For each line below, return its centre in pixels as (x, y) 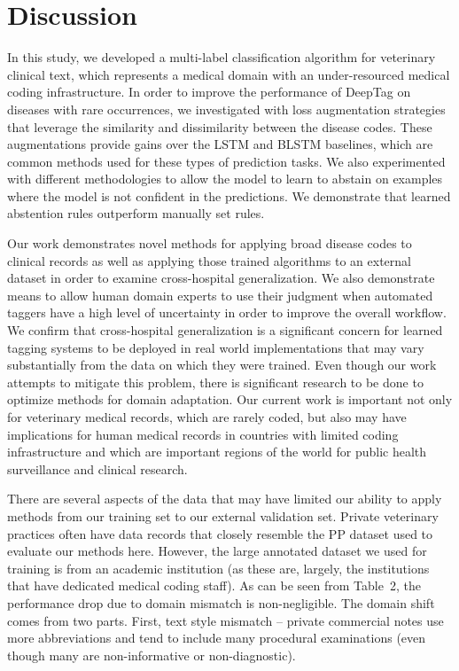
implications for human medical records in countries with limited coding (203, 434)
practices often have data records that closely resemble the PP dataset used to (220, 533)
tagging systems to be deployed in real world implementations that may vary (216, 347)
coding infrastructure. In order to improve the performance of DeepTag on (209, 92)
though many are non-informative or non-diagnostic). (152, 655)
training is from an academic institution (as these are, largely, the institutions (218, 568)
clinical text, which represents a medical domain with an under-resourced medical (229, 74)
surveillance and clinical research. (97, 468)
